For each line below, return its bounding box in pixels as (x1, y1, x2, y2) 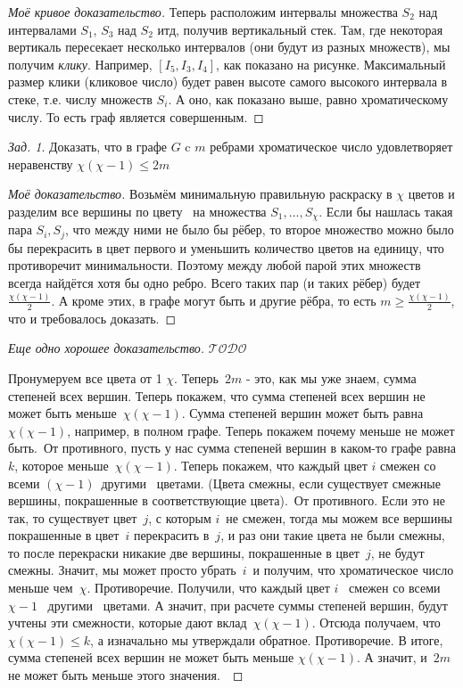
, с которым (148, 508, 211, 527)
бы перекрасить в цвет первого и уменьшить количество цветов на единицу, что (8, 238, 444, 257)
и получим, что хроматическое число (252, 561, 454, 579)
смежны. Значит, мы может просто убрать (8, 561, 236, 579)
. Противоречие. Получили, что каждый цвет (87, 578, 330, 597)
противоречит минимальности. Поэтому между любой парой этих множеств (8, 256, 421, 274)
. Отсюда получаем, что (311, 613, 441, 632)
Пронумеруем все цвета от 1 (8, 368, 162, 387)
